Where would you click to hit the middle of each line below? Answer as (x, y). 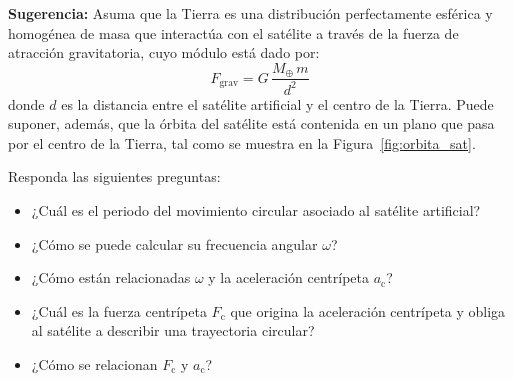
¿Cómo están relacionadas (111, 277)
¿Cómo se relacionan (94, 363)
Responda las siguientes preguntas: (114, 176)
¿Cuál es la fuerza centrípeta (119, 310)
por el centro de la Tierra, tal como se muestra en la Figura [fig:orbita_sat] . (242, 142)
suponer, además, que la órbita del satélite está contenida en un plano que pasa (251, 123)
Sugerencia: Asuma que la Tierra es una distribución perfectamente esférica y (250, 13)
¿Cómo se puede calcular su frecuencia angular (174, 243)
